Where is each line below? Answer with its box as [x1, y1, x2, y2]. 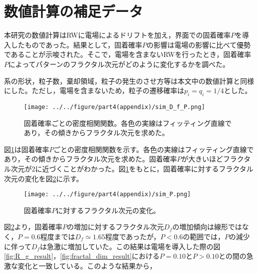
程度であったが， [105, 231, 160, 241]
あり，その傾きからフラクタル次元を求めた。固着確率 [4, 154, 177, 164]
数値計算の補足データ [4, 1, 143, 21]
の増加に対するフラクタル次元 [66, 221, 164, 232]
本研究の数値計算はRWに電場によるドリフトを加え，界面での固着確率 [4, 30, 231, 40]
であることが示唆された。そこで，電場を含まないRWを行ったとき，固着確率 [4, 49, 252, 59]
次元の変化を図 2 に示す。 [4, 173, 83, 183]
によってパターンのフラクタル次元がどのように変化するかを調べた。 [8, 58, 230, 69]
